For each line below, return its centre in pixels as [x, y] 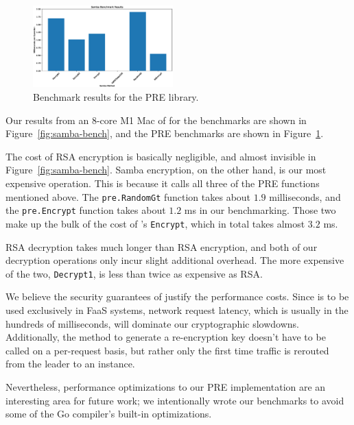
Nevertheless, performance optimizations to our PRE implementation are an [166, 386]
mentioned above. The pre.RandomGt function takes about [128, 196]
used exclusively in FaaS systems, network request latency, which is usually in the [177, 310]
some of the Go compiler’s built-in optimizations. [109, 414]
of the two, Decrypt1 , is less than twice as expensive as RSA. [134, 273]
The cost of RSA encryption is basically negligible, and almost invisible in [161, 156]
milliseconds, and [305, 196]
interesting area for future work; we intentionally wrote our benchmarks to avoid [175, 400]
